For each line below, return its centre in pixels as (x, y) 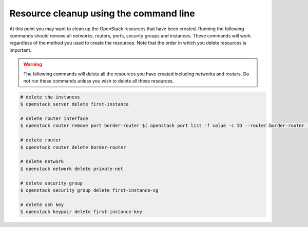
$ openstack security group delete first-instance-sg (89, 190)
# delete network (42, 162)
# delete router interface (54, 119)
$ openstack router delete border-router (73, 147)
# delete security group (52, 183)
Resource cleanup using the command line (102, 13)
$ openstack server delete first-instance (74, 104)
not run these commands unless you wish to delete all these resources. (99, 81)
